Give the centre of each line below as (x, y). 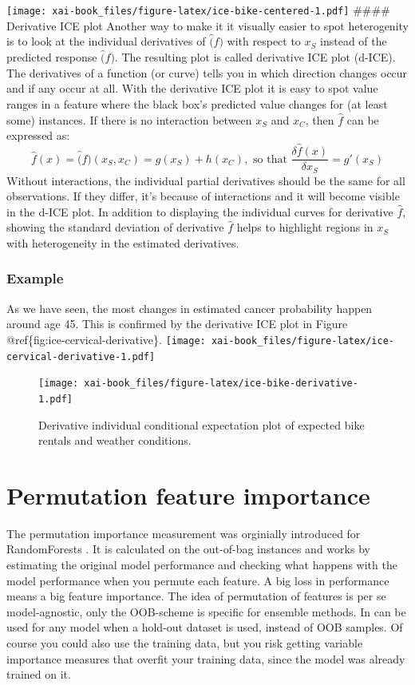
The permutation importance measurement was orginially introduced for (184, 533)
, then (320, 119)
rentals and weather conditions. (115, 440)
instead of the (354, 41)
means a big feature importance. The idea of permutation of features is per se (196, 596)
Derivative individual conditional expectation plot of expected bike (202, 424)
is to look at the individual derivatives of (106, 41)
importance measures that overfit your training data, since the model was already (206, 658)
